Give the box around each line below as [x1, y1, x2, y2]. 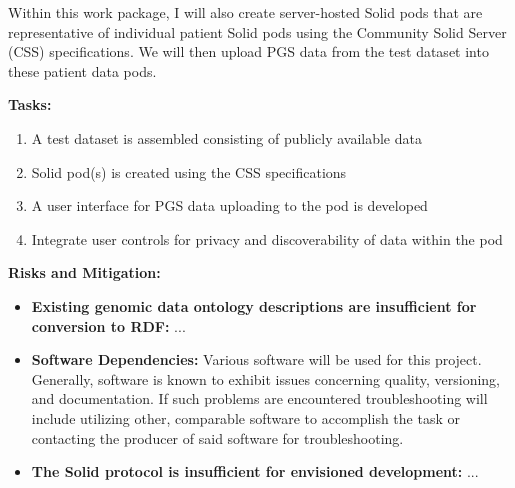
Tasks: [8, 94, 52, 115]
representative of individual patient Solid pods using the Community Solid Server [8, 21, 507, 42]
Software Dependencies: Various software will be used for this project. [31, 349, 482, 370]
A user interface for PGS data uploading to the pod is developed [31, 195, 428, 216]
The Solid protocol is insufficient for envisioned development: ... [31, 461, 479, 482]
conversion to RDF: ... [31, 315, 186, 336]
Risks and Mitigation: [8, 262, 161, 283]
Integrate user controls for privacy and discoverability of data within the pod [31, 228, 503, 249]
